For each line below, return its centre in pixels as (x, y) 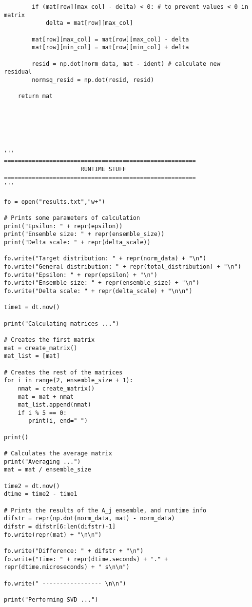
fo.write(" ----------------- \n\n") (65, 583)
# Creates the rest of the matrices (63, 372)
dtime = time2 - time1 (41, 494)
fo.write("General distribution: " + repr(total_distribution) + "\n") (123, 267)
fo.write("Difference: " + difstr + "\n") (74, 551)
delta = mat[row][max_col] (89, 23)
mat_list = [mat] (32, 356)
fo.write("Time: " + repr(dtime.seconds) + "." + (86, 559)
